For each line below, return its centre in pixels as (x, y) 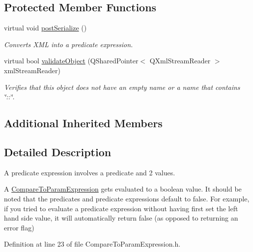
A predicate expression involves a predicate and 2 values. (90, 172)
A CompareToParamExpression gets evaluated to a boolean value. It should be (123, 189)
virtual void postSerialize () (45, 28)
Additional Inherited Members (83, 123)
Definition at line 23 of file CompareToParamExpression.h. (92, 244)
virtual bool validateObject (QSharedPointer (71, 61)
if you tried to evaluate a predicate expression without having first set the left (121, 208)
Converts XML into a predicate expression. (69, 44)
